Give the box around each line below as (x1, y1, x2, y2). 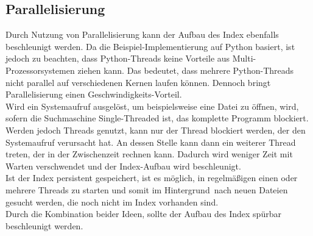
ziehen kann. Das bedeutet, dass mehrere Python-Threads (77, 63, 294, 76)
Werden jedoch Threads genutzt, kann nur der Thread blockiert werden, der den (5, 123, 306, 136)
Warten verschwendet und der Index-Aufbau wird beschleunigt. (5, 159, 241, 172)
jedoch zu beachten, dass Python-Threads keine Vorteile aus (5, 52, 230, 65)
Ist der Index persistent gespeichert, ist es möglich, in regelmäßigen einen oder (5, 171, 298, 184)
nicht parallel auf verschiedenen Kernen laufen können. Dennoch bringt (5, 76, 271, 88)
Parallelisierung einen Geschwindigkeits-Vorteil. (5, 88, 182, 101)
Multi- (232, 52, 256, 65)
